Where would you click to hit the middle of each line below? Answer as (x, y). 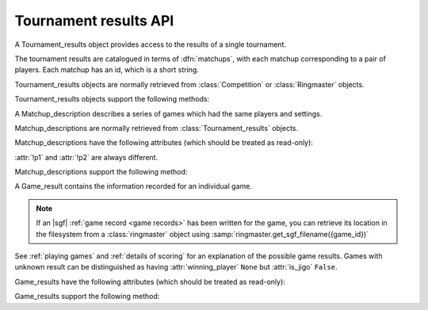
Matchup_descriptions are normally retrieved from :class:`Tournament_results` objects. (157, 128)
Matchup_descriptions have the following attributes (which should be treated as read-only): (164, 143)
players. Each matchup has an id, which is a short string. (107, 70)
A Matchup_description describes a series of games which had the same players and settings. (168, 113)
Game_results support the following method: (87, 297)
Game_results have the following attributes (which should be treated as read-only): (150, 281)
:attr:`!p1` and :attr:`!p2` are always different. (86, 157)
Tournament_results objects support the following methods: (112, 99)
